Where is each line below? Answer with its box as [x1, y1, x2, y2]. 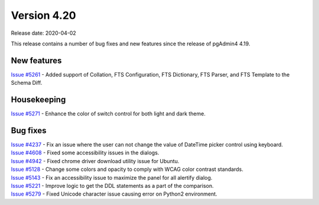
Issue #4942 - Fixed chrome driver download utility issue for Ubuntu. [11, 157, 180, 164]
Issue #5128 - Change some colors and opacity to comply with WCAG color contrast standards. [11, 166, 243, 173]
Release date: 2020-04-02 [11, 29, 76, 37]
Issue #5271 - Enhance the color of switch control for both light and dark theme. [11, 110, 206, 117]
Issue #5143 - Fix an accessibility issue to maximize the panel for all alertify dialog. [11, 174, 213, 181]
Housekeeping [11, 95, 66, 105]
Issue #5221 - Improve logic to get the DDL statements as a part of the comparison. [11, 183, 214, 189]
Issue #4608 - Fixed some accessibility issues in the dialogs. [11, 149, 159, 156]
